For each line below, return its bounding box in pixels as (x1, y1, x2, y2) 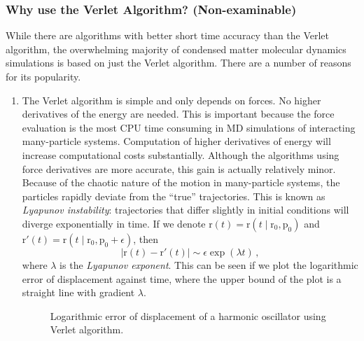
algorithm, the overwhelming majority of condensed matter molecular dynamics (6, 41, 346, 56)
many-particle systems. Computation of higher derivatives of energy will (22, 134, 331, 148)
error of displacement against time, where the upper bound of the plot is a (22, 271, 342, 286)
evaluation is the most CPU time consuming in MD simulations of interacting (22, 120, 356, 134)
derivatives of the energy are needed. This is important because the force (22, 106, 335, 121)
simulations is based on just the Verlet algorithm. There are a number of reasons (6, 55, 351, 70)
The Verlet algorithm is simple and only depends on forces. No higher (22, 92, 321, 107)
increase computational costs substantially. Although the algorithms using (22, 147, 339, 162)
